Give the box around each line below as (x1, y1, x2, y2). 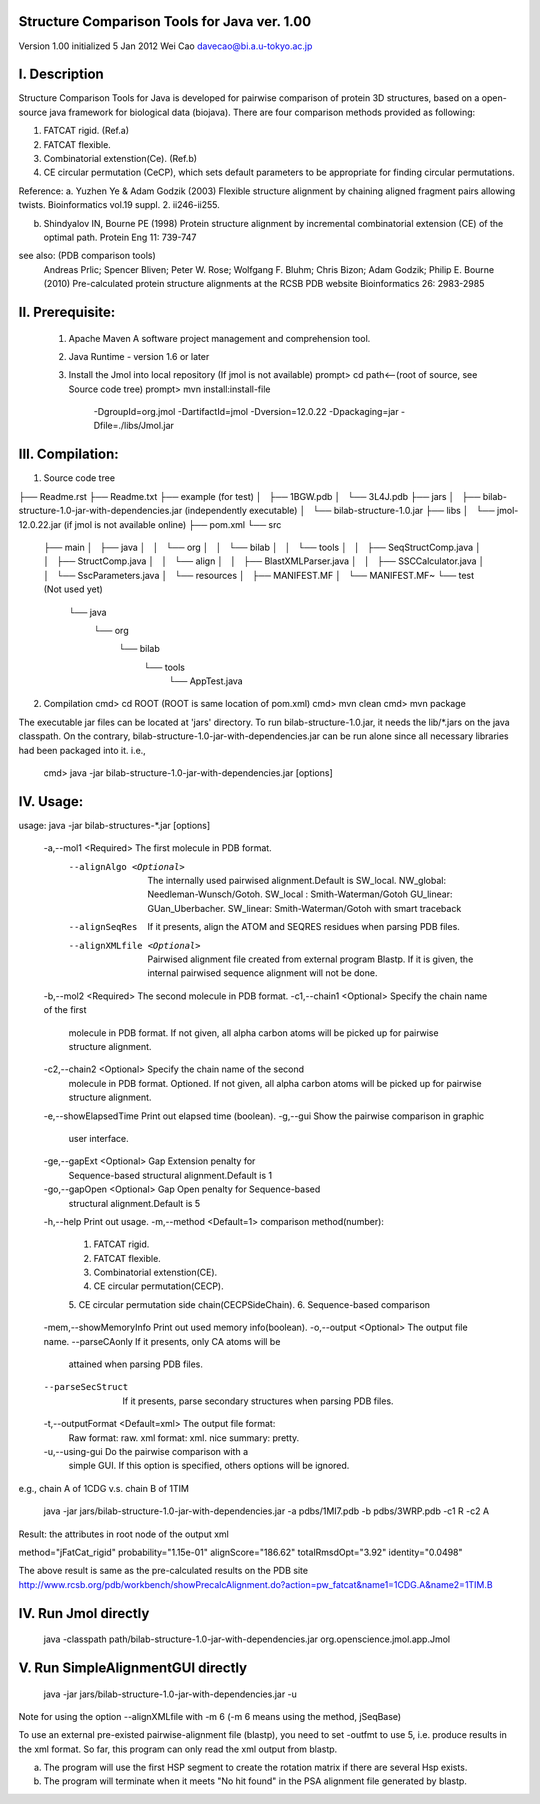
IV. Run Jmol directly (18, 1605, 150, 1622)
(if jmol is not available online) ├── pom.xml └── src (63, 518, 282, 530)
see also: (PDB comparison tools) (18, 250, 157, 262)
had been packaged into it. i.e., (18, 744, 147, 756)
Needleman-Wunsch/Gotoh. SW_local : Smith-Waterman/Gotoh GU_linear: (147, 888, 453, 900)
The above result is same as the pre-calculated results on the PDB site (18, 1565, 309, 1577)
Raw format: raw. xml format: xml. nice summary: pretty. (68, 1431, 300, 1444)
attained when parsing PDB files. (68, 1358, 204, 1370)
